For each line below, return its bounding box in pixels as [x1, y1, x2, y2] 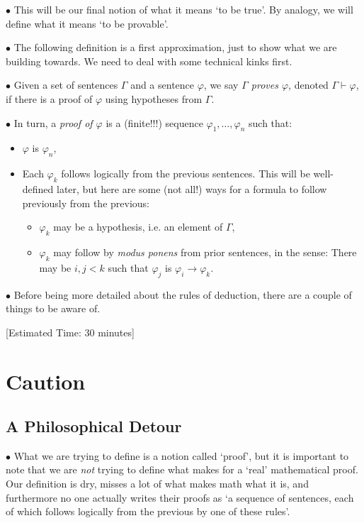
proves [251, 77, 278, 92]
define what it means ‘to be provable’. [6, 16, 169, 31]
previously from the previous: [22, 195, 149, 210]
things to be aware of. [6, 301, 101, 316]
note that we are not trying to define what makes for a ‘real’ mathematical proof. [6, 462, 358, 477]
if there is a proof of [6, 91, 93, 106]
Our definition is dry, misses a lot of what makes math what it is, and [6, 476, 309, 491]
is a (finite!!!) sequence [106, 115, 203, 130]
